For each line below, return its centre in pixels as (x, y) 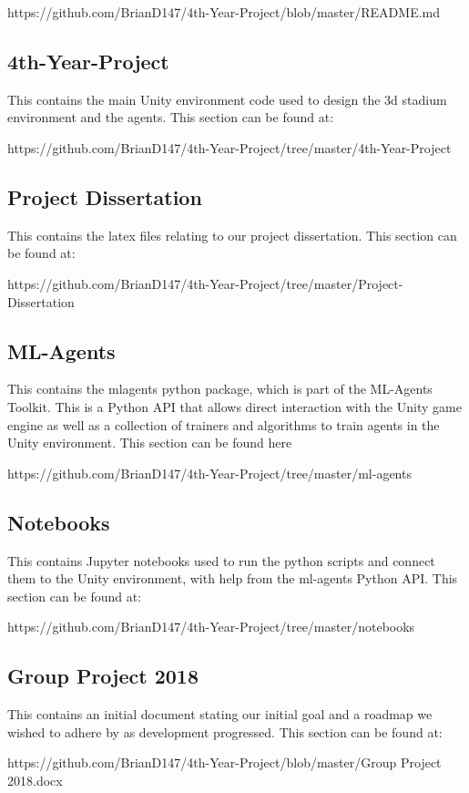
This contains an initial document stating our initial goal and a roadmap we (220, 714)
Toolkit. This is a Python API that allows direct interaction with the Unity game (234, 406)
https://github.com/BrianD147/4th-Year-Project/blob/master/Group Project (224, 762)
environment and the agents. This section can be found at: (171, 117)
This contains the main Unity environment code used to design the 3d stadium (227, 99)
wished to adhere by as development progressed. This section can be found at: (225, 731)
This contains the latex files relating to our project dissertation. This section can (232, 235)
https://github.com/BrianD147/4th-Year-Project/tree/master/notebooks (211, 627)
